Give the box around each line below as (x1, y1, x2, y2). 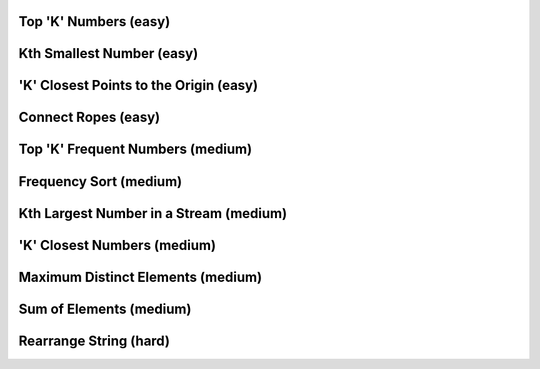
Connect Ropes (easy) (18, 109, 161, 126)
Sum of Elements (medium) (18, 300, 192, 317)
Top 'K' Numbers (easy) (18, 13, 171, 30)
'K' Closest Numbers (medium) (18, 236, 217, 254)
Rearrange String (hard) (18, 332, 170, 349)
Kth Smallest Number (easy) (18, 45, 199, 62)
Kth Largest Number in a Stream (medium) (18, 205, 288, 222)
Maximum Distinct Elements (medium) (18, 268, 263, 285)
